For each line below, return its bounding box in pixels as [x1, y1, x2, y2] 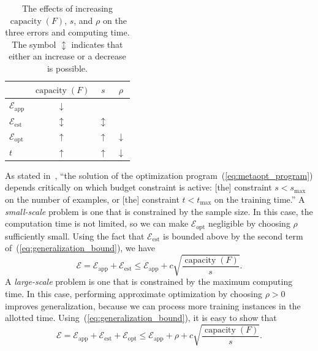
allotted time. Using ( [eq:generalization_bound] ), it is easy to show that [5, 311, 277, 324]
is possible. [47, 61, 88, 74]
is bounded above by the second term [163, 229, 303, 242]
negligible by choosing [208, 217, 290, 230]
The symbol [12, 37, 56, 50]
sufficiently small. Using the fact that [5, 229, 145, 242]
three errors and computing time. [5, 26, 130, 39]
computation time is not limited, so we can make [5, 217, 189, 230]
